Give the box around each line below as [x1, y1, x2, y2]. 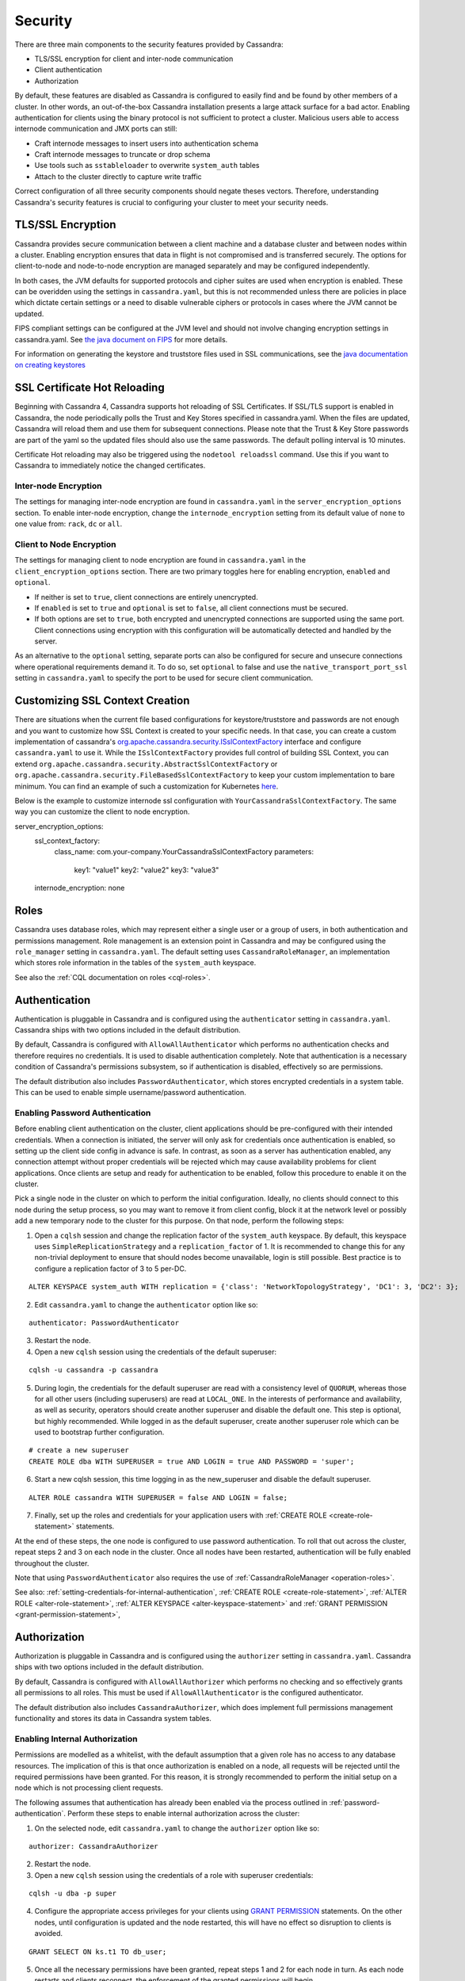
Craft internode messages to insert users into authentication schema [34, 139, 259, 148]
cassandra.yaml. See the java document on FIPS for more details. [14, 334, 228, 344]
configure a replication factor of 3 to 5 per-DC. [34, 1264, 187, 1273]
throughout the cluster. [14, 1558, 90, 1568]
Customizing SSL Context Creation [14, 694, 190, 708]
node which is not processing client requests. [14, 1783, 163, 1792]
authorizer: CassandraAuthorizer [29, 1842, 158, 1850]
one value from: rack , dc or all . [14, 519, 123, 529]
